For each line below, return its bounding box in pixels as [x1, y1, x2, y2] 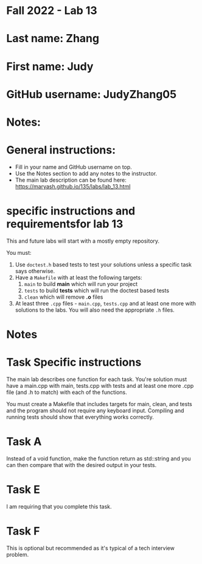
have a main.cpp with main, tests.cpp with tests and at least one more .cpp [6, 382, 194, 389]
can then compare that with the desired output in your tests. [6, 461, 157, 468]
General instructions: [6, 143, 116, 157]
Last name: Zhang [6, 32, 99, 46]
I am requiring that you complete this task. [6, 502, 112, 510]
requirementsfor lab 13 [6, 217, 124, 231]
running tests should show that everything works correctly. [6, 413, 154, 421]
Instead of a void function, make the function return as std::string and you [6, 455, 191, 462]
